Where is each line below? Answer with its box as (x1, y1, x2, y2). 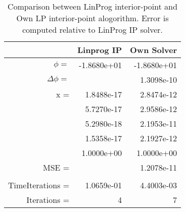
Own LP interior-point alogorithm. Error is (16, 12, 169, 24)
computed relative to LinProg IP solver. (22, 24, 163, 35)
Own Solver (130, 44, 177, 56)
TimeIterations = (8, 179, 70, 191)
